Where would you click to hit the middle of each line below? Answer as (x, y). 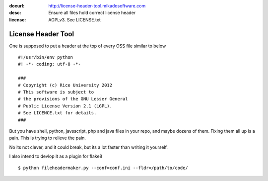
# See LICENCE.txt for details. (57, 113)
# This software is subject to (56, 92)
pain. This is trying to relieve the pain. (48, 138)
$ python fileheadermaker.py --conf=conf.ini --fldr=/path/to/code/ (103, 168)
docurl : (17, 6)
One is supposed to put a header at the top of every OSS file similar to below (88, 46)
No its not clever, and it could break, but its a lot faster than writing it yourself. (89, 147)
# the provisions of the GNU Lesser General (73, 99)
